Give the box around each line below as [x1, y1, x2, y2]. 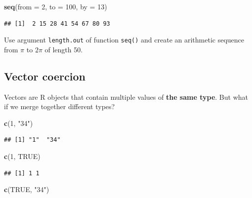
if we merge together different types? [4, 101, 115, 112]
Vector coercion [4, 68, 85, 83]
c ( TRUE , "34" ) [4, 184, 49, 195]
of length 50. [44, 44, 83, 54]
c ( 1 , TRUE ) [4, 151, 41, 161]
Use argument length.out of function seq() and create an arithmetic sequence [4, 35, 245, 45]
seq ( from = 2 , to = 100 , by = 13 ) [4, 1, 107, 11]
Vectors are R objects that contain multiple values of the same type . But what [4, 91, 248, 102]
